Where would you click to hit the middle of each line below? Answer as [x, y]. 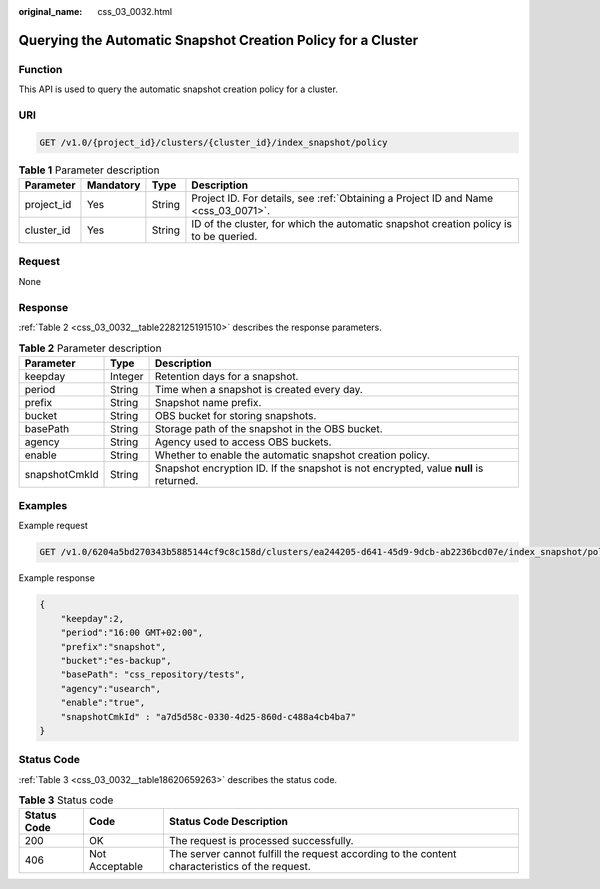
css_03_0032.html [135, 11]
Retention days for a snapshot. [227, 376]
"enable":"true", [103, 703]
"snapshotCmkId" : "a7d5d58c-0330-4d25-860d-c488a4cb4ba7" [208, 716]
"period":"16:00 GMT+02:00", [132, 633]
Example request [53, 526]
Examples [43, 506]
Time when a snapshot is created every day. [259, 389]
